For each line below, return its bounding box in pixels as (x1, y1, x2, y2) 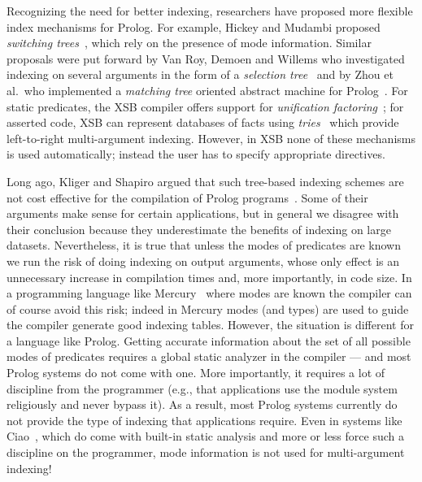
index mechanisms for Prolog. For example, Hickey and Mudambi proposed (7, 18, 381, 35)
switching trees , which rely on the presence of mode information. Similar (7, 34, 372, 51)
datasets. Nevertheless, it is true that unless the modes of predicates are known (7, 237, 401, 254)
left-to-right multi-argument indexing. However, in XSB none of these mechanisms (7, 129, 415, 146)
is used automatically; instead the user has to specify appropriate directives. (7, 145, 385, 163)
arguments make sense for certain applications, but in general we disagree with (7, 205, 399, 222)
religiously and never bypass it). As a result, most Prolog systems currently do (7, 396, 398, 413)
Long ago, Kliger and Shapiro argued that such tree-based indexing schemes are (7, 172, 404, 189)
